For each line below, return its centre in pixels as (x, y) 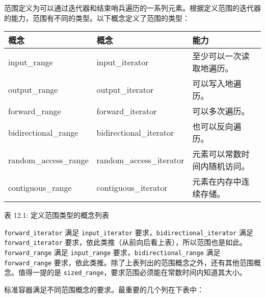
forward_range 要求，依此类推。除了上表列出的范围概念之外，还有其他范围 (129, 262)
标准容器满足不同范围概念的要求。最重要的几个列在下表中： (104, 290)
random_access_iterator (140, 160)
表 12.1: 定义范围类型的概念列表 (57, 215)
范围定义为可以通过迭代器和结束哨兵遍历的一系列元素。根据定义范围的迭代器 (132, 8)
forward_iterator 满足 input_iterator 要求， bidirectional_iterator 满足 (129, 232)
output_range (33, 89)
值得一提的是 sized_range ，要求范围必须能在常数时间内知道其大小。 (132, 272)
